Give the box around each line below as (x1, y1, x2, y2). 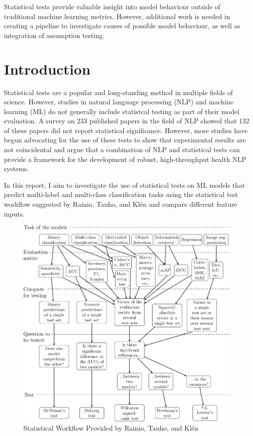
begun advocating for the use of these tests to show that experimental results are (4, 135, 246, 145)
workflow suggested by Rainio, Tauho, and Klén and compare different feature (4, 199, 237, 209)
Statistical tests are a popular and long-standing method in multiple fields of (4, 87, 233, 97)
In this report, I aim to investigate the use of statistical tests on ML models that (4, 179, 245, 190)
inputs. (4, 208, 25, 218)
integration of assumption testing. (4, 30, 105, 40)
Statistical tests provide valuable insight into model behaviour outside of (4, 1, 220, 11)
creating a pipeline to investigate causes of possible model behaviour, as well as (4, 20, 240, 31)
